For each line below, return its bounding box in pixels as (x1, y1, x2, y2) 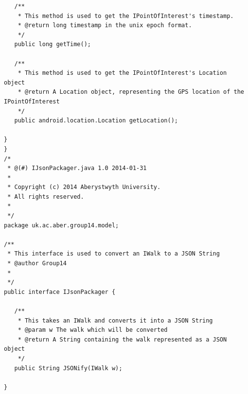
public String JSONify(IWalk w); (14, 364, 123, 372)
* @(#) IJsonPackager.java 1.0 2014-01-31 (7, 165, 147, 172)
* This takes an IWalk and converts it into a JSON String (18, 317, 213, 324)
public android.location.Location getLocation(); (14, 117, 178, 124)
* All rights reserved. (7, 193, 84, 200)
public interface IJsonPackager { (4, 288, 116, 295)
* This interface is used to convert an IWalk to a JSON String (7, 250, 220, 257)
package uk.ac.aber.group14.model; (4, 222, 119, 229)
